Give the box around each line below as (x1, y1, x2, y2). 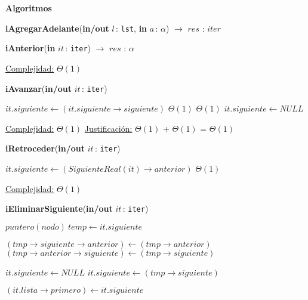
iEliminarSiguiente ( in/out (5, 202, 113, 215)
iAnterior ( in (5, 42, 56, 54)
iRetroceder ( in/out (5, 142, 85, 154)
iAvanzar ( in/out (5, 82, 72, 94)
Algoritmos (5, 2, 52, 14)
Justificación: (84, 122, 133, 134)
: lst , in (116, 21, 147, 34)
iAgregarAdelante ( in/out (5, 21, 109, 34)
